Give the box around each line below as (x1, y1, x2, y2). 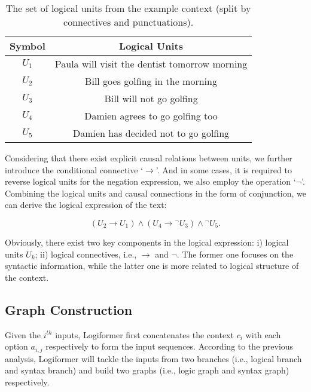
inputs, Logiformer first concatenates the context (55, 328, 234, 341)
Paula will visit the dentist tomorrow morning (54, 57, 248, 71)
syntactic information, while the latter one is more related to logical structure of (5, 259, 299, 272)
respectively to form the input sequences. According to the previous (45, 340, 294, 353)
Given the (5, 328, 41, 341)
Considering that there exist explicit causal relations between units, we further (5, 152, 292, 164)
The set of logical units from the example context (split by (5, 1, 251, 15)
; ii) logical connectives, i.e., (35, 247, 137, 260)
